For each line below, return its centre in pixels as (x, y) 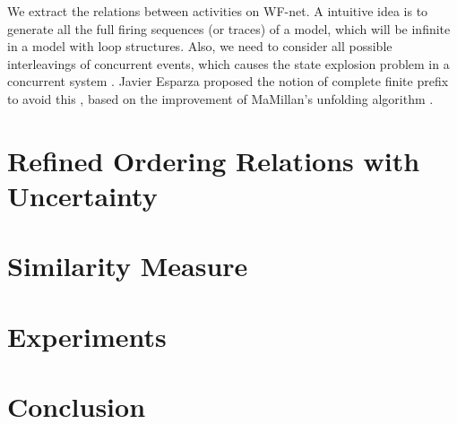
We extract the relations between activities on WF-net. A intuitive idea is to (218, 11)
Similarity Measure (128, 266)
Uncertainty (82, 195)
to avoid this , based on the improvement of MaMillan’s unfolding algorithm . (220, 98)
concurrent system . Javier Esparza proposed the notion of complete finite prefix (228, 81)
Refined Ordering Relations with (214, 160)
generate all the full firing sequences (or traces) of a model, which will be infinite (229, 28)
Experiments (87, 336)
